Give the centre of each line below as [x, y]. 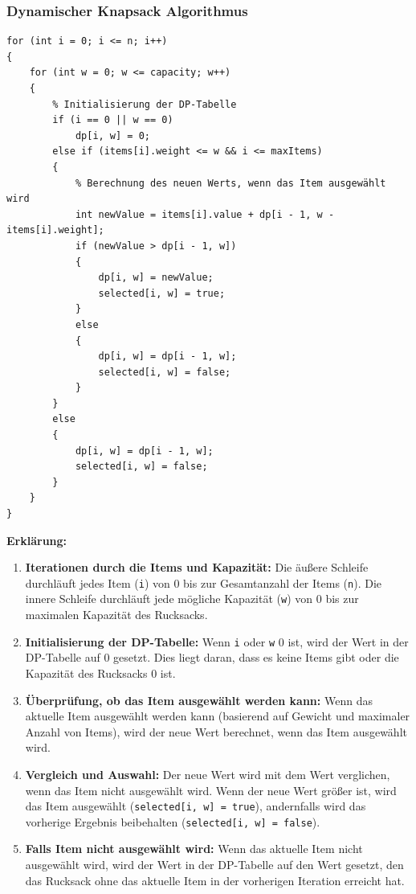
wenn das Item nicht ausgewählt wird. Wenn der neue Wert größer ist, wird [211, 790]
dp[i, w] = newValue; [156, 278]
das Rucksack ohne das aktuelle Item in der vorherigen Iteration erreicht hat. [215, 880]
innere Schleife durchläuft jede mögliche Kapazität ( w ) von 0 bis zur [192, 599]
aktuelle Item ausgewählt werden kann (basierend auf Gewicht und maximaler [218, 716]
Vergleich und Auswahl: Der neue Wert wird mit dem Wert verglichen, [208, 774]
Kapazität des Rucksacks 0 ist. [100, 673]
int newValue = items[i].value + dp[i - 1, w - [205, 214]
